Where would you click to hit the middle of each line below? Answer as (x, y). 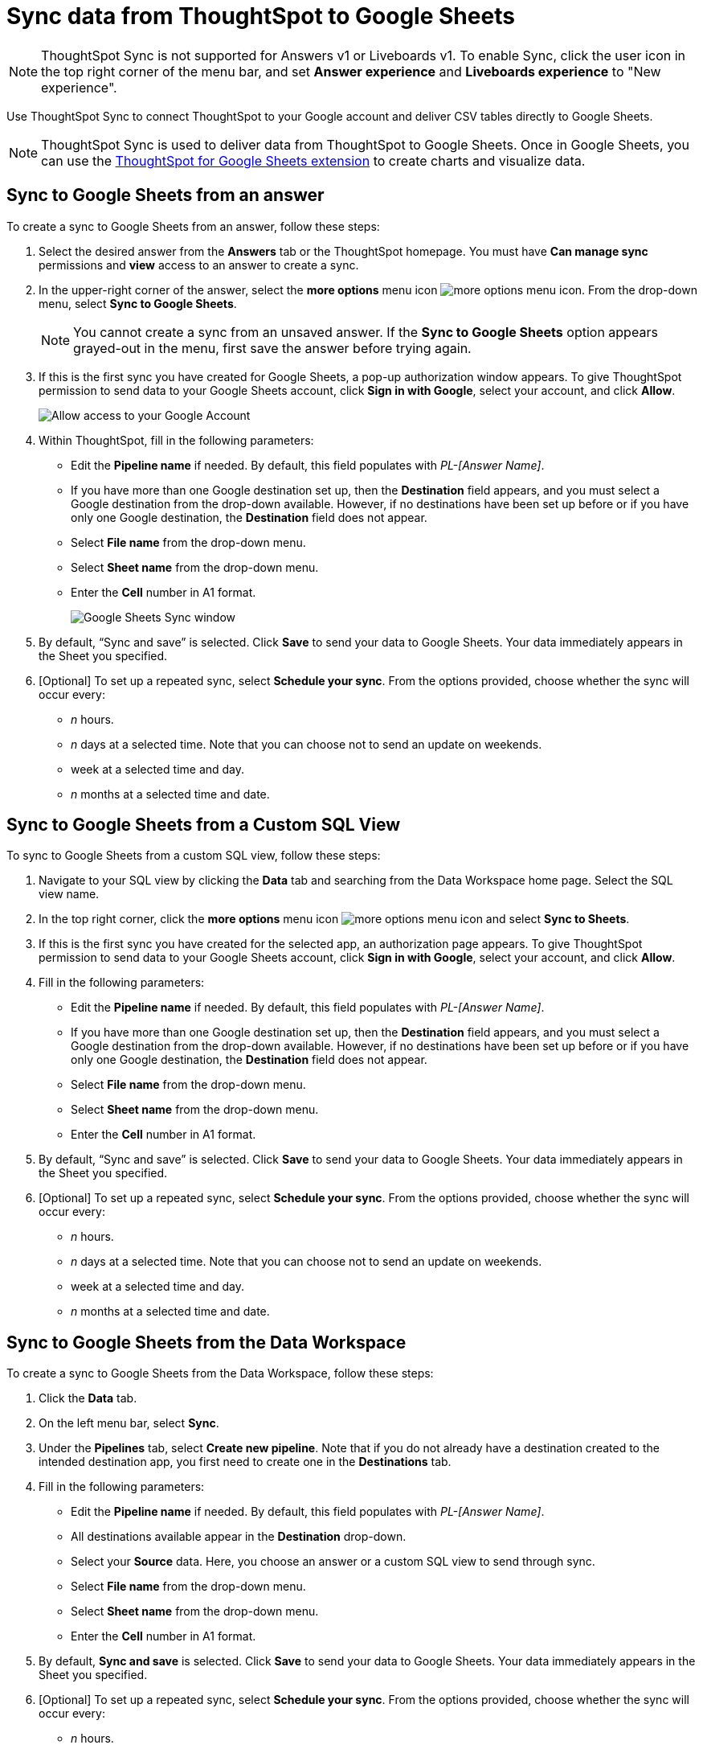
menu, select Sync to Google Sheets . (138, 303)
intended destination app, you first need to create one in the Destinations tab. (245, 1462)
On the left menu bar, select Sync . (129, 1423)
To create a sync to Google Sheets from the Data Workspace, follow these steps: (220, 1373)
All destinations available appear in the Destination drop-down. (239, 1537)
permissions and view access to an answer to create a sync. (199, 265)
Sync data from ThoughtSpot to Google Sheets (261, 16)
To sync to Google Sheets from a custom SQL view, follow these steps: (194, 856)
